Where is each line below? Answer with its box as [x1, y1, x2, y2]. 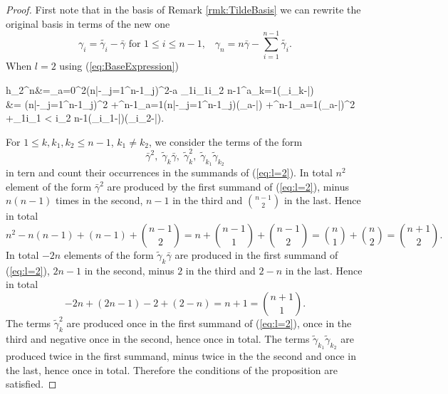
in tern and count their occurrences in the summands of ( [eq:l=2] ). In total [6, 165, 333, 180]
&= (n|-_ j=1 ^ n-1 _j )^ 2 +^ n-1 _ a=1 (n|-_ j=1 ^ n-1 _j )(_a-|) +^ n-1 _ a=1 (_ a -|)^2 [6, 96, 355, 111]
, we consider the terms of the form [148, 134, 303, 149]
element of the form [6, 179, 92, 193]
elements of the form [63, 247, 154, 262]
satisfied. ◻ [6, 376, 57, 391]
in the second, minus [84, 262, 174, 277]
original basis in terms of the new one [6, 16, 170, 31]
